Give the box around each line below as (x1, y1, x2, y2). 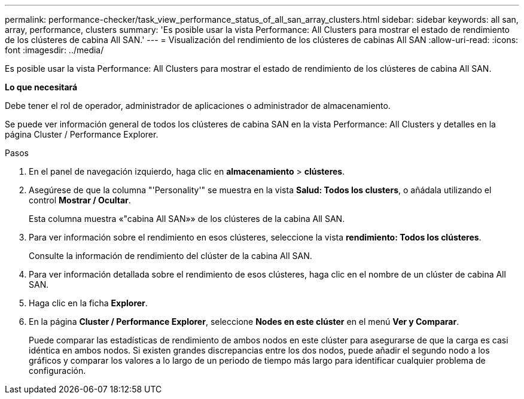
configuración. (29, 366, 86, 376)
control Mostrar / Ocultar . (29, 195, 131, 205)
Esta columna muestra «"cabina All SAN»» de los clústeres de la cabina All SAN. (29, 214, 345, 224)
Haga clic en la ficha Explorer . (29, 298, 148, 308)
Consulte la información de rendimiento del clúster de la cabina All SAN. (29, 251, 312, 261)
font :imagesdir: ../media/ (5, 45, 104, 55)
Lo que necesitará (5, 82, 78, 92)
